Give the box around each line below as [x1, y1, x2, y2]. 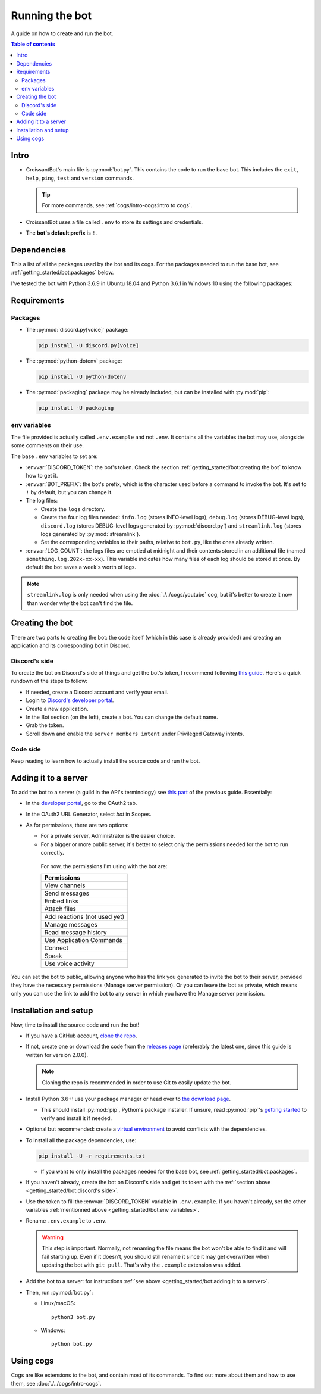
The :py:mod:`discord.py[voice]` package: [26, 326, 129, 333]
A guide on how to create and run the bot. [11, 30, 114, 37]
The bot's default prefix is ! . [26, 229, 97, 236]
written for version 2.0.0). [26, 1051, 89, 1058]
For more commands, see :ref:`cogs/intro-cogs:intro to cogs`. [42, 202, 193, 209]
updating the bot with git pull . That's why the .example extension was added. [42, 1261, 242, 1268]
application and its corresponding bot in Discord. [11, 642, 131, 649]
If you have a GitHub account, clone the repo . [26, 1032, 137, 1039]
